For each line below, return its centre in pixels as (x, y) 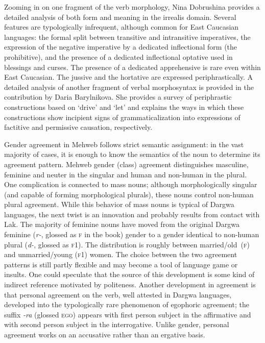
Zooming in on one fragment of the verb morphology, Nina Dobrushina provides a (132, 7)
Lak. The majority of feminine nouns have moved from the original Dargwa (122, 224)
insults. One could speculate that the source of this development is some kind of (129, 274)
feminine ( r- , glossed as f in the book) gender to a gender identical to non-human (132, 234)
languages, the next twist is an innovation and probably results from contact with (132, 214)
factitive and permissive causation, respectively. (78, 127)
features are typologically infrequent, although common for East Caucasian (122, 27)
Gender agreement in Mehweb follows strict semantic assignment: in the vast (124, 144)
